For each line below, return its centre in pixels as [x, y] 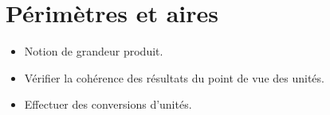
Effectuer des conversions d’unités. [108, 104]
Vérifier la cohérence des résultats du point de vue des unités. [174, 77]
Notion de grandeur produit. [94, 51]
